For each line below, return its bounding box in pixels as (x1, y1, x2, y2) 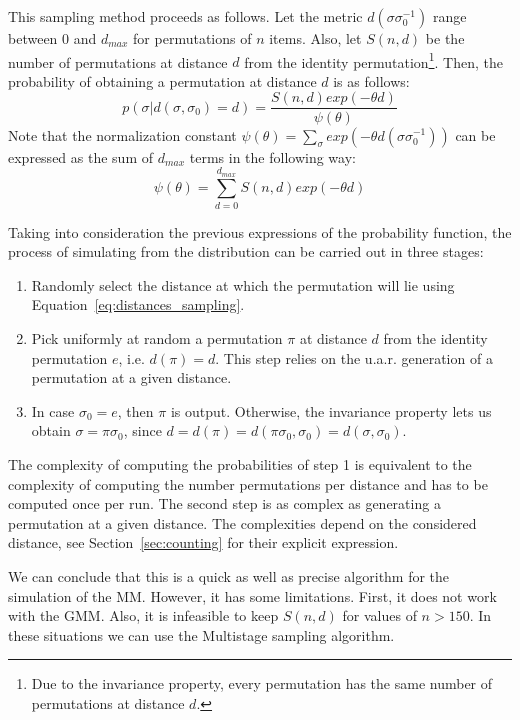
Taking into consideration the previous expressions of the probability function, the (8, 221, 512, 242)
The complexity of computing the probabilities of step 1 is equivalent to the (8, 453, 472, 474)
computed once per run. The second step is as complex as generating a (8, 493, 441, 514)
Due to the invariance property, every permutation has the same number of (31, 673, 493, 694)
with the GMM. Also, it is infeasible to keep (8, 605, 279, 626)
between (8, 28, 58, 48)
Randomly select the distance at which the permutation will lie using (31, 274, 455, 295)
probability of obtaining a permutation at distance (8, 70, 317, 91)
